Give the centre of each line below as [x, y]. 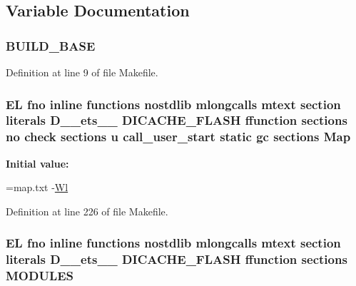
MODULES [40, 276]
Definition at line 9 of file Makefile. [82, 72]
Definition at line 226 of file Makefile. [87, 211]
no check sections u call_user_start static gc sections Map [178, 137]
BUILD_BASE [51, 45]
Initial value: [37, 163]
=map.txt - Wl [37, 187]
